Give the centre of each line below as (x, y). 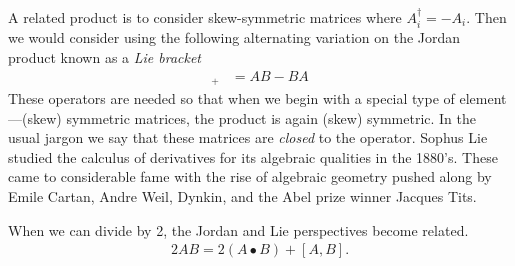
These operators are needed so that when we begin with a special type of (231, 98)
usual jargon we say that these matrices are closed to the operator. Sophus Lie (248, 137)
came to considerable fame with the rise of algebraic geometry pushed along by (250, 176)
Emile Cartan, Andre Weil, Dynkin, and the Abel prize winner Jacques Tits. (242, 196)
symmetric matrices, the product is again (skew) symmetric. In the (271, 117)
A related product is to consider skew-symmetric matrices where (205, 17)
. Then (486, 17)
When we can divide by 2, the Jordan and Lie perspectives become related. (238, 229)
